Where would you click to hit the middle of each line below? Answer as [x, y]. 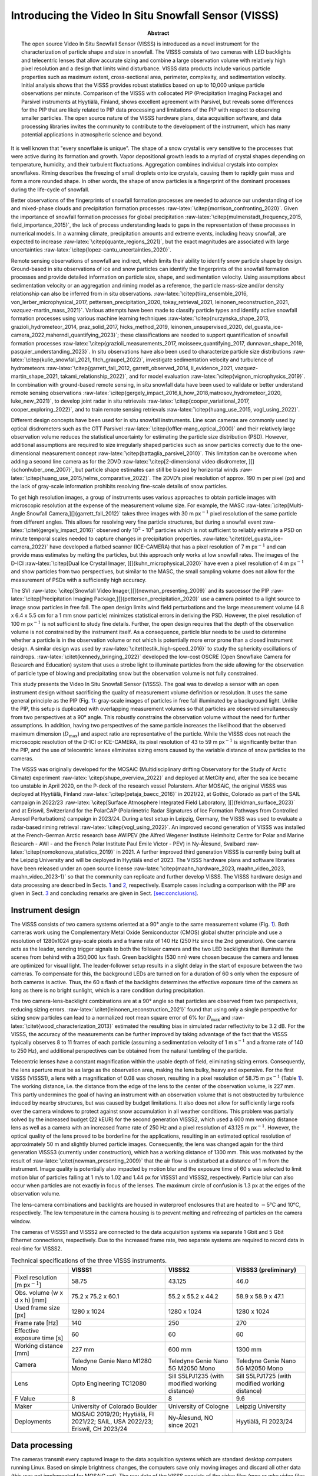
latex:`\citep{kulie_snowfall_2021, [51, 360]
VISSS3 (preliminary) [266, 1269]
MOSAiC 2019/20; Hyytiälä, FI [113, 1414]
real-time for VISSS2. [37, 1248]
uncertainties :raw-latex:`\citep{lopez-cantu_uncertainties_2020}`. [91, 250]
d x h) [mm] [31, 1300]
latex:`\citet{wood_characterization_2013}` [62, 1026]
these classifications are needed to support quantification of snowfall [204, 335]
